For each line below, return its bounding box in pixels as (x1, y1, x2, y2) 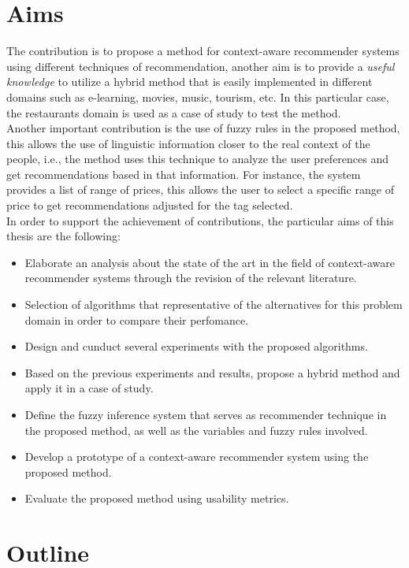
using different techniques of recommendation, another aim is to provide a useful (6, 58, 395, 74)
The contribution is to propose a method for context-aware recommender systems (6, 43, 400, 59)
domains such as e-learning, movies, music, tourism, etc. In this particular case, (6, 88, 389, 105)
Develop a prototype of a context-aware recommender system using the (24, 448, 369, 465)
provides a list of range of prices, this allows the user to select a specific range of (6, 181, 394, 198)
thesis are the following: (6, 228, 121, 244)
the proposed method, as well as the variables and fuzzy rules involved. (24, 421, 368, 438)
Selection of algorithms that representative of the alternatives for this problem (24, 296, 403, 313)
